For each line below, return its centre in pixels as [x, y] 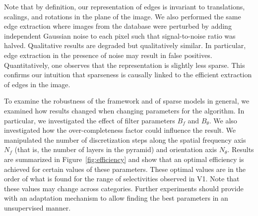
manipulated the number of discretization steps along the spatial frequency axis [125, 139]
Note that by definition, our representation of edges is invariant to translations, [125, 6]
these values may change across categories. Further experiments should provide [124, 188]
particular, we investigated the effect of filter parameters [90, 120]
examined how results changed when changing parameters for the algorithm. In [124, 110]
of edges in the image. [37, 84]
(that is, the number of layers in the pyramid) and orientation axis [116, 149]
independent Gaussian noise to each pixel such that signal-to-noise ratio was [120, 35]
